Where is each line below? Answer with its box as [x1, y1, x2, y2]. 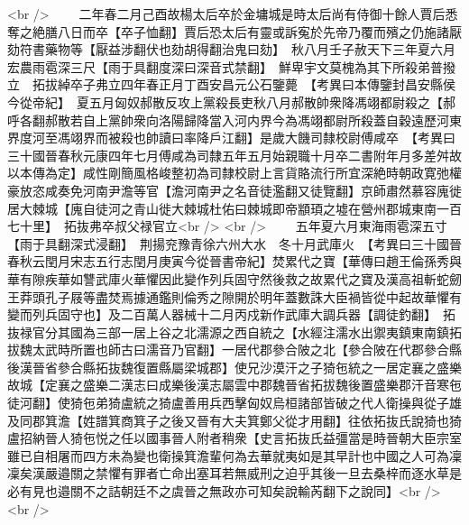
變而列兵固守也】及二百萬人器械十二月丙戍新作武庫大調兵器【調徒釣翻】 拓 [7, 305, 455, 324]
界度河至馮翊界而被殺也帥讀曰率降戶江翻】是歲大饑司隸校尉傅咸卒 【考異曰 [7, 128, 455, 147]
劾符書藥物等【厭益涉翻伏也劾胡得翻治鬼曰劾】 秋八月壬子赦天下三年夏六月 [7, 40, 455, 59]
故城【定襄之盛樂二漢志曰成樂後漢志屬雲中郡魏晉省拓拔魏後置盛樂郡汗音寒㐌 [7, 375, 462, 394]
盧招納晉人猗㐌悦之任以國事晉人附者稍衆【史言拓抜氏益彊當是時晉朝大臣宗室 [7, 428, 462, 447]
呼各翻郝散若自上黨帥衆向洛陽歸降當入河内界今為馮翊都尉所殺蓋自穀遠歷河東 [7, 110, 462, 129]
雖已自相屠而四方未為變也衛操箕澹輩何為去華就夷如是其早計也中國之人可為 [7, 446, 449, 465]
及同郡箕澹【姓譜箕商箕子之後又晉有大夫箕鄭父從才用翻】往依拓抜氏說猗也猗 [7, 410, 462, 429]
